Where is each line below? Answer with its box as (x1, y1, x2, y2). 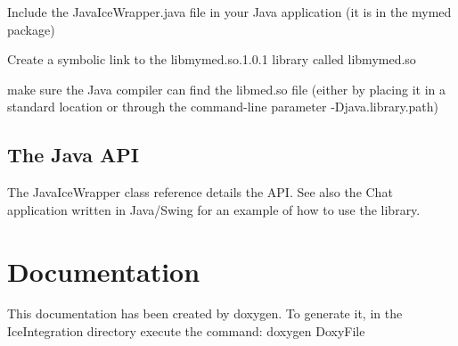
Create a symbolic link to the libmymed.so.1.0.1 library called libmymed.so (7, 50, 416, 69)
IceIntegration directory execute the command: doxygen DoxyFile (7, 322, 365, 341)
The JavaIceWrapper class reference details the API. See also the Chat (7, 183, 393, 202)
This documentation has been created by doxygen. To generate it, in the (7, 304, 403, 323)
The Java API (7, 141, 139, 169)
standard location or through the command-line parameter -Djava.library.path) (7, 97, 439, 116)
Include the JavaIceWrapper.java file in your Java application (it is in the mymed (7, 3, 452, 21)
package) (7, 20, 55, 38)
